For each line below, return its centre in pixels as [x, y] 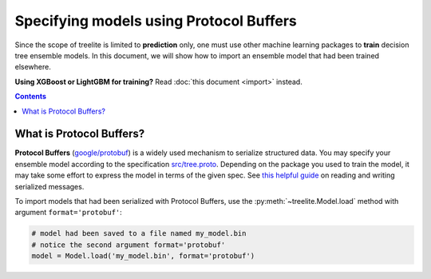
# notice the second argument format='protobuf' [129, 245]
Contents [31, 97]
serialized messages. [49, 186]
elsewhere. [33, 67]
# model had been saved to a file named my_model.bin [139, 233]
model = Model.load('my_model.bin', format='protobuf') [143, 256]
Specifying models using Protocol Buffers [156, 21]
